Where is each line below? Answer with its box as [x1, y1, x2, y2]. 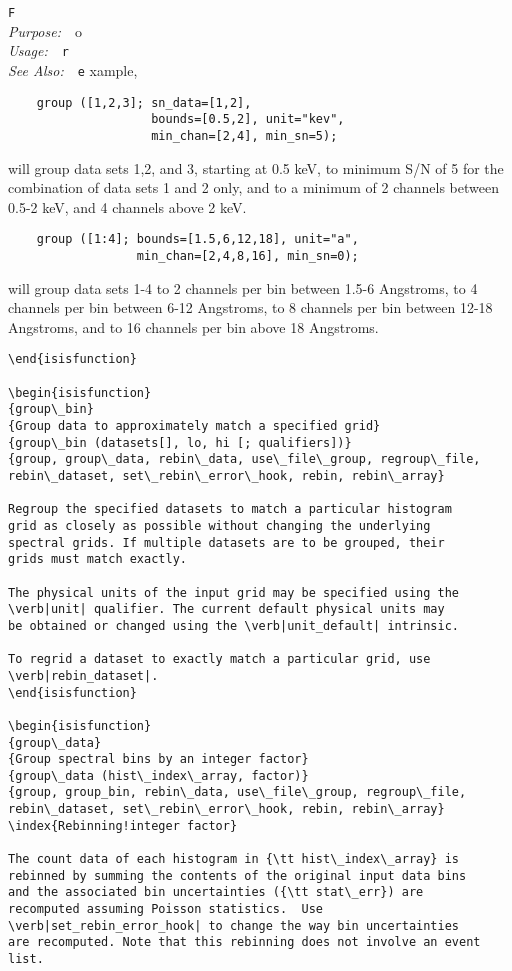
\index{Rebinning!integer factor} [8, 818, 238, 833]
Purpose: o [8, 20, 82, 41]
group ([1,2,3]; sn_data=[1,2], [36, 95, 252, 110]
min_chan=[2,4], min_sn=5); [151, 128, 338, 143]
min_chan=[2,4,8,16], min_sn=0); [136, 248, 359, 263]
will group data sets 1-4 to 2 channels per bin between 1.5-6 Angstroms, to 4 [8, 277, 478, 298]
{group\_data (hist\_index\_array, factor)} [8, 768, 309, 783]
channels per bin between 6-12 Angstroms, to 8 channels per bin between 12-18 [8, 297, 493, 318]
